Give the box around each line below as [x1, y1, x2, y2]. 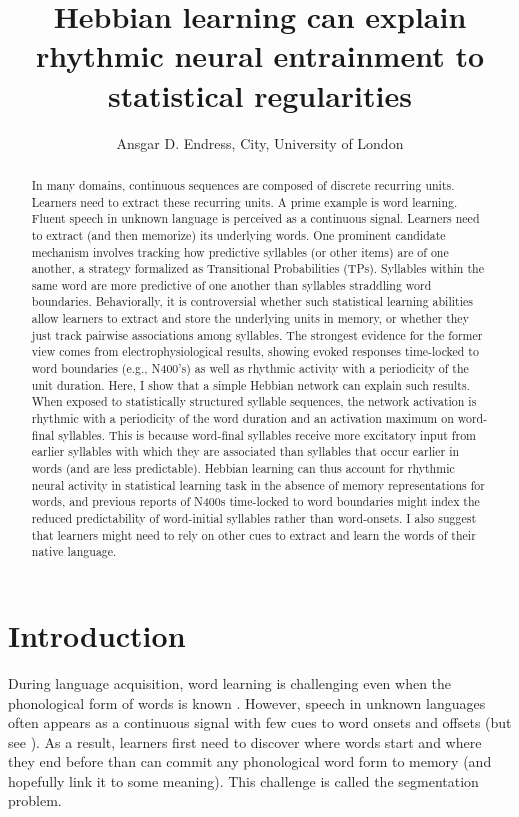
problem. [8, 790, 62, 811]
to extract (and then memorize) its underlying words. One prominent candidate [31, 226, 446, 243]
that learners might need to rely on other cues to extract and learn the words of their [31, 526, 476, 543]
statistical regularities [108, 74, 412, 115]
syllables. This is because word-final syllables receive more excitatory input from [58, 426, 476, 443]
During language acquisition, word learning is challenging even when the [8, 672, 452, 693]
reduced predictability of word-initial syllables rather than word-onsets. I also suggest [31, 510, 477, 527]
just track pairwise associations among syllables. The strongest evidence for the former [31, 326, 483, 343]
